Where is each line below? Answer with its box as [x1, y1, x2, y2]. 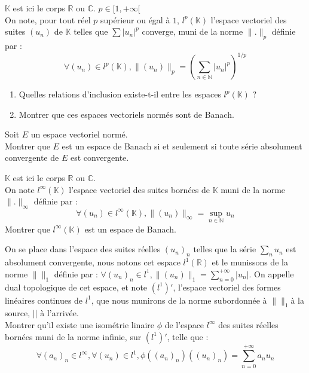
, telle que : [167, 330, 209, 343]
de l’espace [164, 318, 204, 331]
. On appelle [249, 267, 294, 280]
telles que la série [193, 243, 256, 255]
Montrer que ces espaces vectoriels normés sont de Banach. [19, 108, 234, 120]
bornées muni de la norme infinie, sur [5, 330, 142, 343]
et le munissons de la [212, 256, 288, 268]
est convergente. [70, 151, 129, 164]
